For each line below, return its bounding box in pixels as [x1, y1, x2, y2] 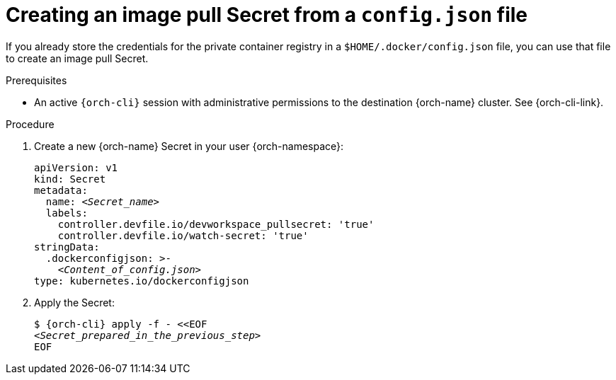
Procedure [6, 117, 55, 130]
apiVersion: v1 [34, 161, 118, 173]
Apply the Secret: [34, 296, 115, 309]
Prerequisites [6, 74, 67, 86]
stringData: [34, 241, 100, 253]
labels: [45, 207, 88, 219]
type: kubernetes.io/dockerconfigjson [34, 275, 249, 287]
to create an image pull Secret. [6, 52, 149, 64]
